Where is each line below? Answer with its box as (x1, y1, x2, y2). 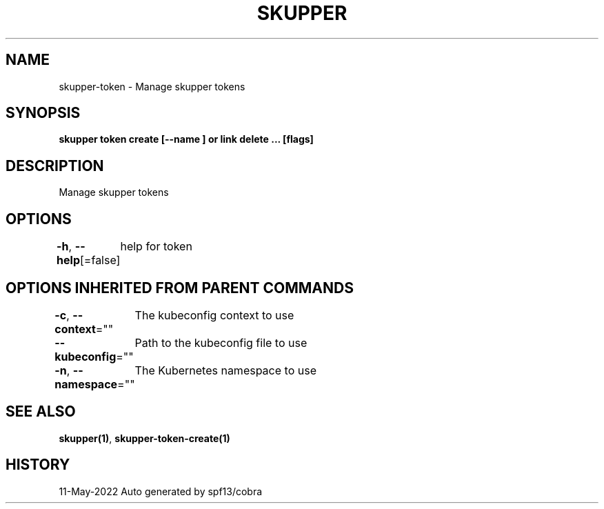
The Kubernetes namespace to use (134, 363, 316, 377)
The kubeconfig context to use (134, 308, 294, 322)
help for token (120, 239, 192, 254)
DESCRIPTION (6, 157, 104, 174)
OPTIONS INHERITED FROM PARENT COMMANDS (6, 279, 354, 297)
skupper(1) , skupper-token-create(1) (59, 432, 230, 444)
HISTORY (6, 456, 70, 474)
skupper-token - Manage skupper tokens (59, 80, 245, 92)
